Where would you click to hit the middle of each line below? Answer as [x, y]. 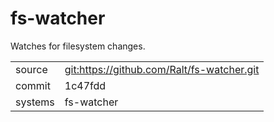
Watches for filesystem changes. [78, 46]
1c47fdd [85, 85]
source [31, 69]
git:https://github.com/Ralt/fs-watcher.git [162, 69]
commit [33, 85]
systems [35, 102]
